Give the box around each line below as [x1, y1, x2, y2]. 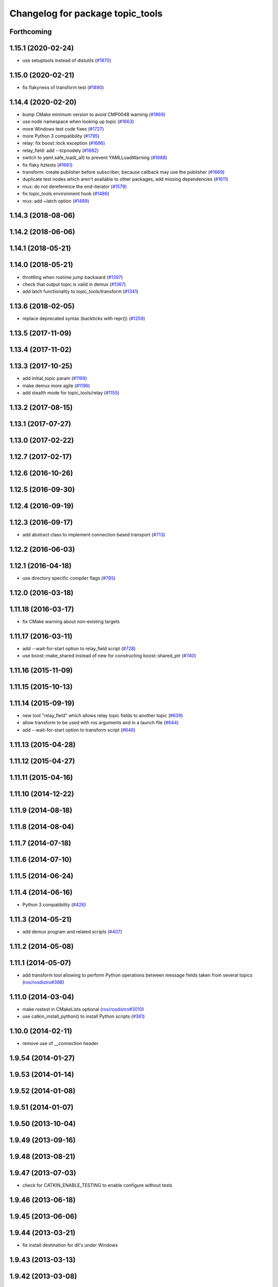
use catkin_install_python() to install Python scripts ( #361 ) [22, 1013, 145, 1019]
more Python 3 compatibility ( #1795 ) [22, 133, 100, 139]
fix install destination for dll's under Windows [22, 1242, 118, 1248]
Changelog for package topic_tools [9, 8, 163, 19]
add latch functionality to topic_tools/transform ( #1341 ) [22, 288, 138, 294]
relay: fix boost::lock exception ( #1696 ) [22, 140, 106, 146]
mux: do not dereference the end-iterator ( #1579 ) [22, 183, 127, 189]
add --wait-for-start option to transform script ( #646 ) [22, 726, 136, 733]
